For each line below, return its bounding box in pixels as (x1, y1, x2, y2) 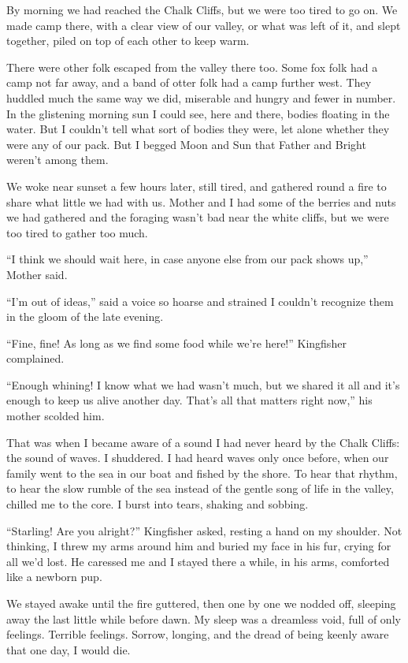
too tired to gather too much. (6, 224, 148, 240)
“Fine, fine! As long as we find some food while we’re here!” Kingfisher (6, 334, 347, 351)
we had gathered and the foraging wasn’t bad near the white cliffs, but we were (6, 209, 389, 225)
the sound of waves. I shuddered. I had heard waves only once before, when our (6, 449, 389, 466)
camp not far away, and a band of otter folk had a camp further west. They (6, 74, 372, 91)
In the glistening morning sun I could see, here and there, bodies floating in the (6, 105, 390, 121)
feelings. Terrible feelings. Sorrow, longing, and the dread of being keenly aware (6, 626, 389, 643)
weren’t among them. (6, 151, 109, 168)
